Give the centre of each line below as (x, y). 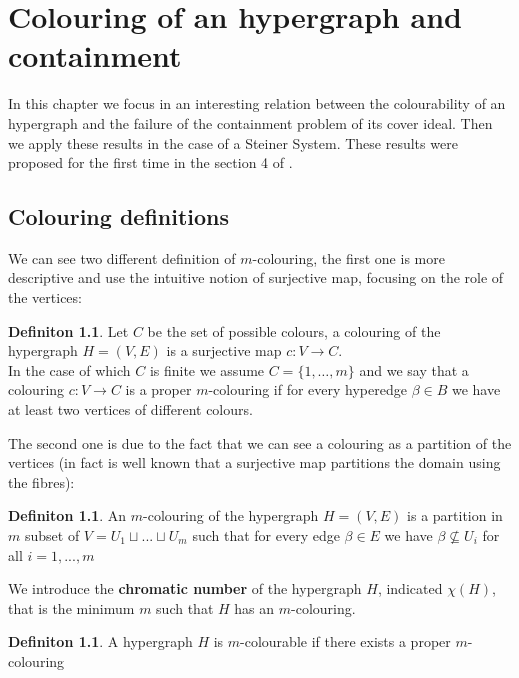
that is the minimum (71, 607)
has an (254, 607)
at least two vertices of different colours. (130, 409)
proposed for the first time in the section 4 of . (150, 162)
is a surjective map (224, 350)
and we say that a (414, 369)
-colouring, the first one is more (348, 257)
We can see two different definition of (122, 257)
